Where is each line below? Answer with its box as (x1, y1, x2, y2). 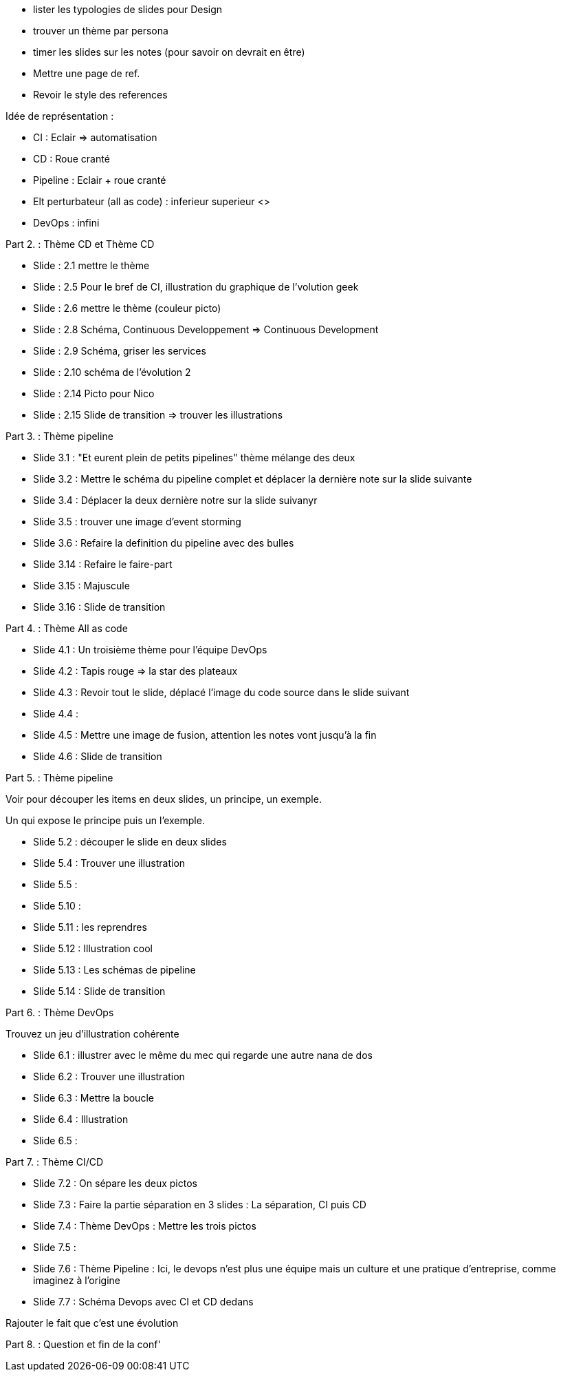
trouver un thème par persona (33, 25, 168, 36)
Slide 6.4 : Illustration (33, 1113, 129, 1125)
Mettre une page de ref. (33, 67, 140, 79)
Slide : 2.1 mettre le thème (33, 260, 150, 271)
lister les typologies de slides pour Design (33, 3, 223, 15)
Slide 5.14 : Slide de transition (33, 985, 166, 997)
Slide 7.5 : (33, 1241, 76, 1253)
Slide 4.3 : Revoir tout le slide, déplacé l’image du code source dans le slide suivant (33, 686, 410, 698)
